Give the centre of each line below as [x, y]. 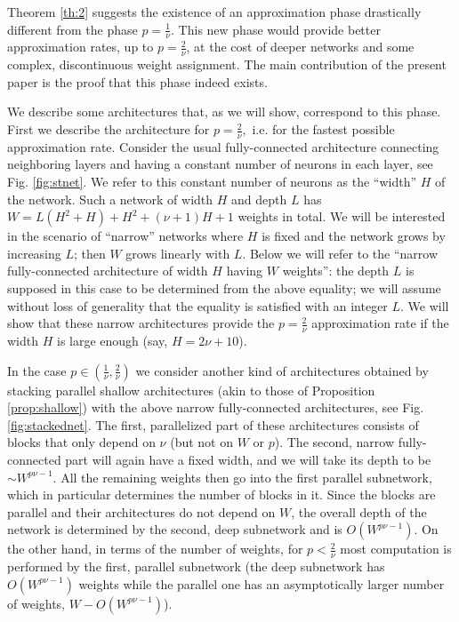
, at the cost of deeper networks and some [300, 47]
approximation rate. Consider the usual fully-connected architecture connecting [223, 146]
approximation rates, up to [81, 47]
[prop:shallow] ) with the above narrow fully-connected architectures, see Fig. [216, 407]
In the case [37, 370]
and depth [259, 199]
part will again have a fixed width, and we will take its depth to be [248, 459]
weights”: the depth [336, 271]
